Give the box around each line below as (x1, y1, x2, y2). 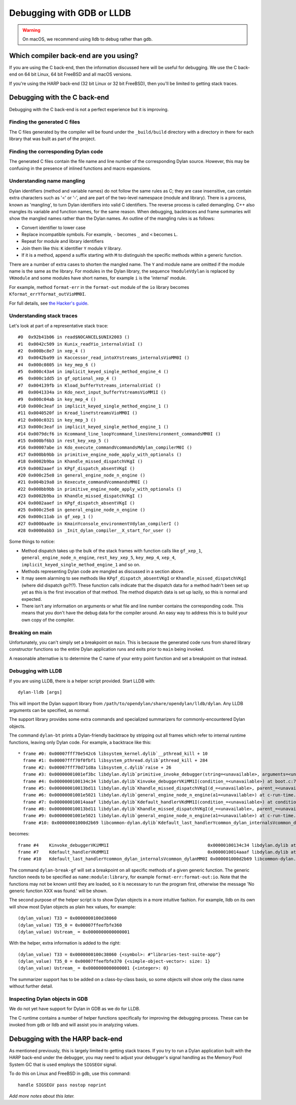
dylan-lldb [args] (18, 689, 63, 695)
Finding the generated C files (9, 118, 80, 125)
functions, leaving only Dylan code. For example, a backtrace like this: (9, 739, 151, 745)
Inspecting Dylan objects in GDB (9, 995, 88, 1002)
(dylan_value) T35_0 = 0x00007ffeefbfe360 (18, 922, 122, 928)
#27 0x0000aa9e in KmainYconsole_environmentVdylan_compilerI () (18, 521, 180, 526)
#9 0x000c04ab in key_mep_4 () (18, 396, 96, 402)
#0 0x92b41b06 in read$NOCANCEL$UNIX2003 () (18, 334, 130, 340)
